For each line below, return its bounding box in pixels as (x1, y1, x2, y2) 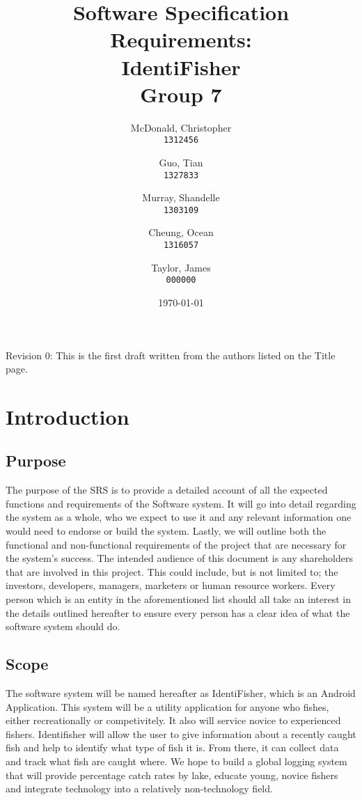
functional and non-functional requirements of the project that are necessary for (6, 537, 347, 551)
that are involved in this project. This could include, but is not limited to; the (6, 564, 338, 579)
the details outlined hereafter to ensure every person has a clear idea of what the (6, 605, 350, 620)
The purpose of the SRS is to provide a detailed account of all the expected (6, 483, 328, 497)
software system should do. (6, 619, 120, 634)
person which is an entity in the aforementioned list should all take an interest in (6, 592, 351, 606)
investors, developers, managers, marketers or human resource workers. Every (6, 578, 336, 593)
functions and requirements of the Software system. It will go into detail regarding (6, 496, 356, 510)
